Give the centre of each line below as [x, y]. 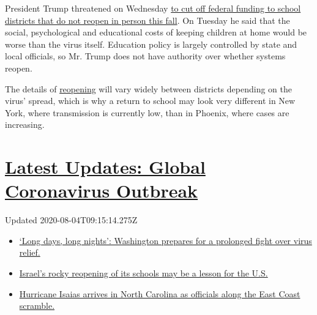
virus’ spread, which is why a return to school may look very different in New [150, 101]
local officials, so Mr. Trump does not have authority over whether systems [145, 56]
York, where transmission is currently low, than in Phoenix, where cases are [147, 112]
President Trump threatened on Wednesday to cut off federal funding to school [153, 8]
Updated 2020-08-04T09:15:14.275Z [71, 220]
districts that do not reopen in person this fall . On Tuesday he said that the [147, 20]
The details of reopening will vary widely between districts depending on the [148, 88]
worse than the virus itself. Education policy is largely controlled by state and [151, 44]
